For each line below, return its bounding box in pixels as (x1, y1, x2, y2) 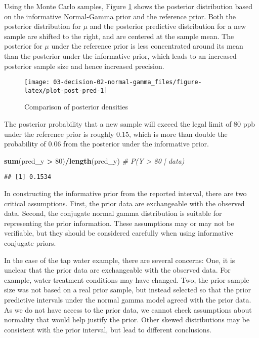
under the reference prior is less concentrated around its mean (51, 41, 243, 51)
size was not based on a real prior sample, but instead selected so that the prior (4, 284, 251, 295)
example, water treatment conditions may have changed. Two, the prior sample (4, 274, 249, 285)
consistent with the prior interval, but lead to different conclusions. (4, 324, 211, 334)
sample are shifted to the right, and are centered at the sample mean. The (4, 30, 234, 41)
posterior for (4, 41, 42, 51)
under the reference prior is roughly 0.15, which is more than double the (4, 128, 228, 139)
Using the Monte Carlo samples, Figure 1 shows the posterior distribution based (4, 1, 253, 11)
